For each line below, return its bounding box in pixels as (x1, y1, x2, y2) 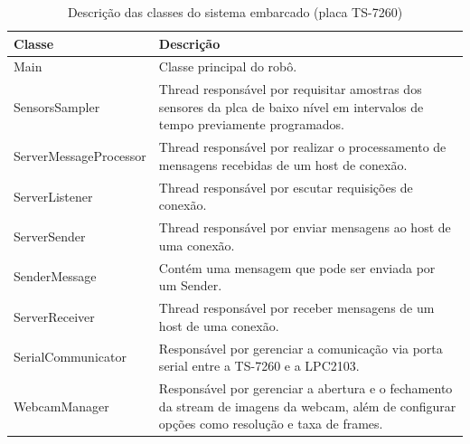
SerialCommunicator (14, 347, 127, 366)
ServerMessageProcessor (14, 146, 146, 165)
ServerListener (14, 186, 93, 205)
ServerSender (14, 226, 86, 245)
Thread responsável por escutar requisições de (158, 177, 413, 196)
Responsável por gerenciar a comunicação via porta (158, 338, 443, 357)
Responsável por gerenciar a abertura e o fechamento (158, 378, 453, 397)
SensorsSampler (14, 97, 100, 116)
